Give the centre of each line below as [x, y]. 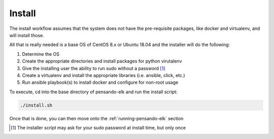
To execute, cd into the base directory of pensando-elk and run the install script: [93, 92]
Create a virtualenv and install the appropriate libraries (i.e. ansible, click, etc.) [104, 75]
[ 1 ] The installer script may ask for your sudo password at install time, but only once [98, 128]
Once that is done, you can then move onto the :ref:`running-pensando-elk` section [96, 118]
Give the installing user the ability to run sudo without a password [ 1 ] [94, 68]
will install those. [27, 35]
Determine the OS [41, 54]
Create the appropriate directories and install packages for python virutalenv [102, 61]
